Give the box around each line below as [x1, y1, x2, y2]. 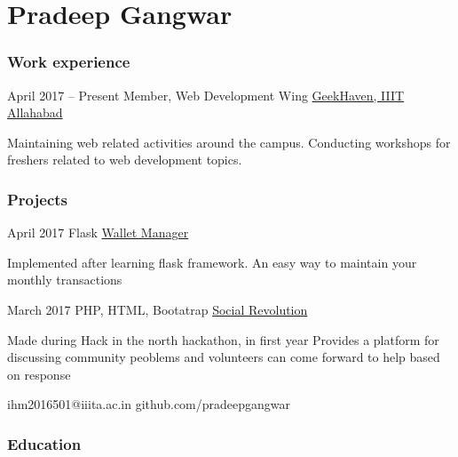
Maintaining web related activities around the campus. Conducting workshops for [7, 132, 451, 151]
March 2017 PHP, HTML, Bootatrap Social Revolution [7, 300, 308, 318]
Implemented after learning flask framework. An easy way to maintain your [7, 253, 417, 271]
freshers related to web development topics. [7, 150, 242, 169]
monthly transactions [7, 270, 122, 289]
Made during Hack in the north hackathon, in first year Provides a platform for [7, 330, 439, 349]
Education [7, 432, 82, 454]
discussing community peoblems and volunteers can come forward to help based [7, 348, 440, 366]
